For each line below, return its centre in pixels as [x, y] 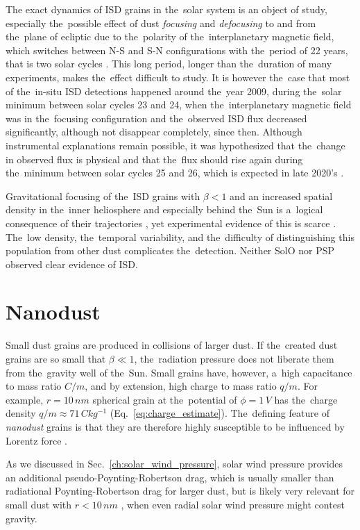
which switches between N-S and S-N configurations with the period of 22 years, [177, 50]
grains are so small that [56, 358]
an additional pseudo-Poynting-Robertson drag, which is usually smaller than [170, 477]
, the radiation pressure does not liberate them [234, 358]
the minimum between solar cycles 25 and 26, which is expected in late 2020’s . [175, 173]
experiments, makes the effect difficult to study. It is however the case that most [178, 77]
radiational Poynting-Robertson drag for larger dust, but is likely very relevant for [180, 491]
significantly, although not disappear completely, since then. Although [154, 132]
